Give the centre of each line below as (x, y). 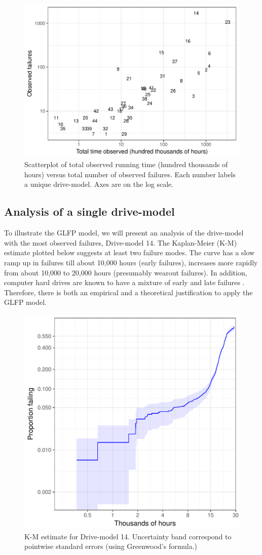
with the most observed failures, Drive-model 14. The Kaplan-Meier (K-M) (121, 242)
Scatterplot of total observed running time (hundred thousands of (126, 164)
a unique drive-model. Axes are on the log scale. (99, 184)
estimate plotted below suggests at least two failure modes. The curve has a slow (129, 252)
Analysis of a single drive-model (89, 211)
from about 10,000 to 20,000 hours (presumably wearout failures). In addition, (126, 272)
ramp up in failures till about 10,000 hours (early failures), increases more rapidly (131, 263)
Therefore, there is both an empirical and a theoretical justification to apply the (128, 292)
